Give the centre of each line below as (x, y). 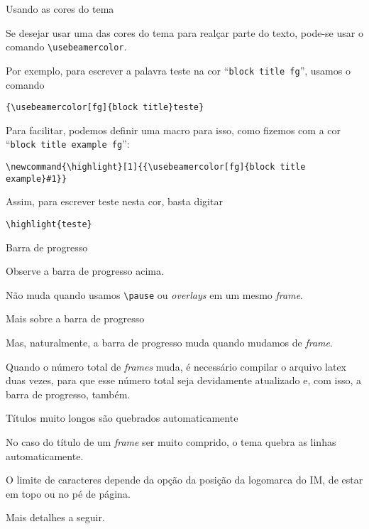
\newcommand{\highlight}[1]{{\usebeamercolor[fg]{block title (156, 167)
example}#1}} (36, 179)
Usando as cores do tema (60, 9)
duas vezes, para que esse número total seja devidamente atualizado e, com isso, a (184, 380)
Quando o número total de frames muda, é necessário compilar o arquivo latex (176, 366)
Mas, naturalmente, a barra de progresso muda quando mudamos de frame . (169, 342)
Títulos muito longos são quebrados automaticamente (122, 418)
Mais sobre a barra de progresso (75, 318)
